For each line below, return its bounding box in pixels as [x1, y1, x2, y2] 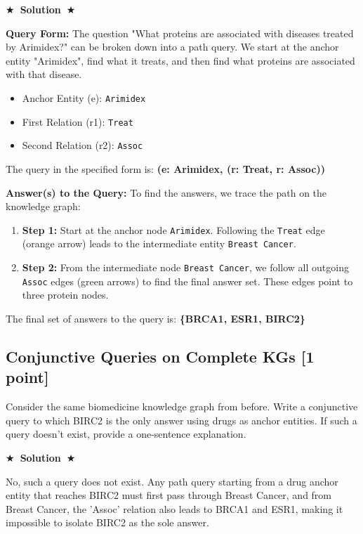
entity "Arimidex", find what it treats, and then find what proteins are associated [6, 53, 355, 67]
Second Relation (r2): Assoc [22, 138, 143, 152]
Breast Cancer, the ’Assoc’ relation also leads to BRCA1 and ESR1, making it [6, 501, 343, 516]
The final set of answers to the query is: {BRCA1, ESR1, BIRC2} [6, 311, 305, 325]
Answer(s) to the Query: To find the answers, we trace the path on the [6, 185, 327, 200]
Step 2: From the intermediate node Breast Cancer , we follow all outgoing [22, 260, 349, 275]
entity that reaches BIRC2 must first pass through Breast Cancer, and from [6, 488, 332, 502]
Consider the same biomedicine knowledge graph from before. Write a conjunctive [6, 399, 358, 414]
